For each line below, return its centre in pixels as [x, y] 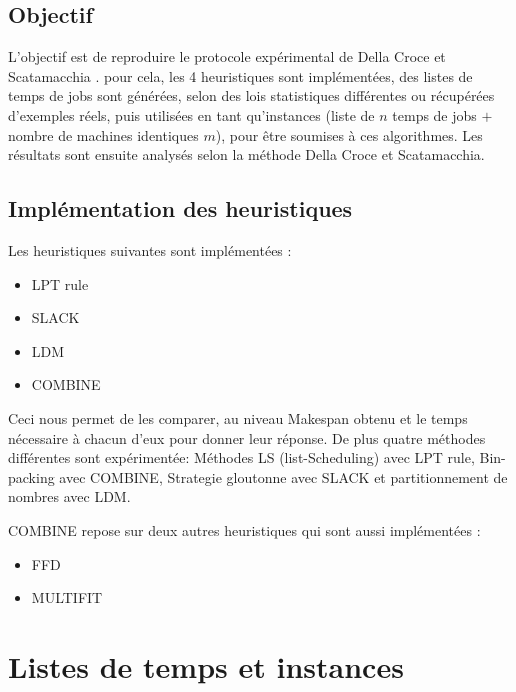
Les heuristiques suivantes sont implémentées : [150, 249]
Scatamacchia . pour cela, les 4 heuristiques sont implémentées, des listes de [240, 75]
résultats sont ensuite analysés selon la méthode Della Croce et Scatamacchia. [246, 154]
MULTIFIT [67, 597]
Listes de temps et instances [206, 665]
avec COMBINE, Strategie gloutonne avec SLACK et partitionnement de [283, 476]
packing [31, 476]
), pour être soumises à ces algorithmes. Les [349, 134]
